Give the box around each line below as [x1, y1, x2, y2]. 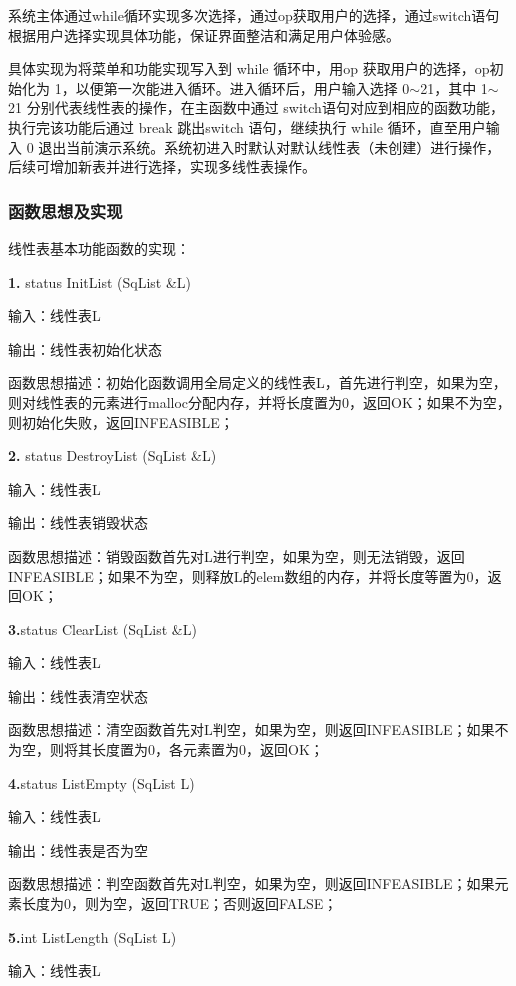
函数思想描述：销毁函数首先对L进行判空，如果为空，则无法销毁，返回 [8, 545, 465, 566]
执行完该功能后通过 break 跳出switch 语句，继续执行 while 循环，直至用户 [8, 116, 486, 137]
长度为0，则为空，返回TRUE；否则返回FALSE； [21, 893, 338, 914]
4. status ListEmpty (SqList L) [8, 772, 195, 793]
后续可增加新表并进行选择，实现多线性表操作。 [8, 156, 316, 177]
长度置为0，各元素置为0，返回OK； [91, 739, 324, 760]
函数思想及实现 [8, 198, 123, 223]
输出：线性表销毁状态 [8, 512, 148, 533]
